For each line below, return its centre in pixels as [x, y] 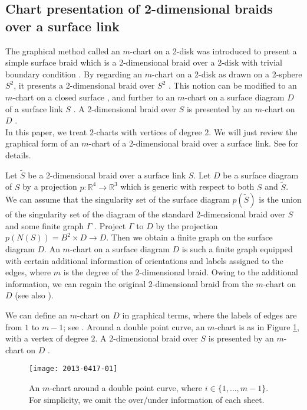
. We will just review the [253, 131]
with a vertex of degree [47, 338]
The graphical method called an [63, 51]
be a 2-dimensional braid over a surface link [107, 175]
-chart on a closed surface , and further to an [94, 97]
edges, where [28, 272]
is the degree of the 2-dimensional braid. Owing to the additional [181, 272]
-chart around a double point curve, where [126, 387]
